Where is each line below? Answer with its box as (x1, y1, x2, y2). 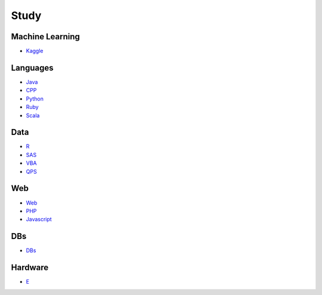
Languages (11, 62, 54, 73)
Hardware (11, 262, 49, 273)
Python (26, 95, 44, 102)
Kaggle (26, 48, 44, 55)
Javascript (26, 216, 52, 223)
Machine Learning (11, 32, 80, 42)
